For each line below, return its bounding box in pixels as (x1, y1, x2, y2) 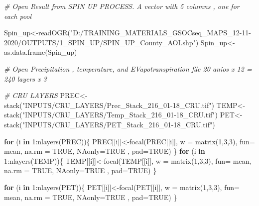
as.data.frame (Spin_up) (4, 47, 77, 57)
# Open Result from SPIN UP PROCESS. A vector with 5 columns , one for (4, 1, 240, 11)
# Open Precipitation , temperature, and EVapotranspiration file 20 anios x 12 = (4, 63, 252, 74)
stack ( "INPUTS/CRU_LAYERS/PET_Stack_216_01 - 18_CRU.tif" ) (4, 119, 215, 129)
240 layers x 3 (4, 73, 47, 84)
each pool (4, 10, 32, 21)
